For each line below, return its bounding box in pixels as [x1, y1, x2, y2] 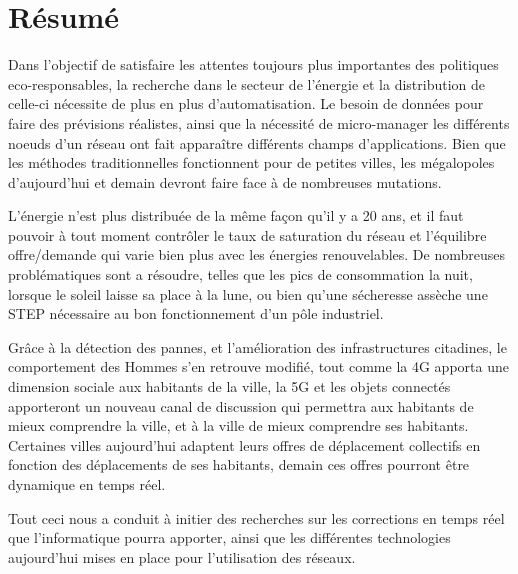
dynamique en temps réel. [8, 474, 166, 494]
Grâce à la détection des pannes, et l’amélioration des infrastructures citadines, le [8, 336, 507, 357]
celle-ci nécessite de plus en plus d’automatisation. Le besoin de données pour [8, 93, 484, 114]
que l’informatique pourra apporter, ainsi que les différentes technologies [8, 527, 451, 548]
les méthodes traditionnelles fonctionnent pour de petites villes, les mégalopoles [8, 152, 495, 173]
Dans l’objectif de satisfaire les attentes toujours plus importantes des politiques [8, 54, 499, 75]
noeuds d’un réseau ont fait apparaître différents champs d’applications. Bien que [8, 132, 506, 153]
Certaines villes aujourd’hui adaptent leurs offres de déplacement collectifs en [8, 434, 481, 455]
